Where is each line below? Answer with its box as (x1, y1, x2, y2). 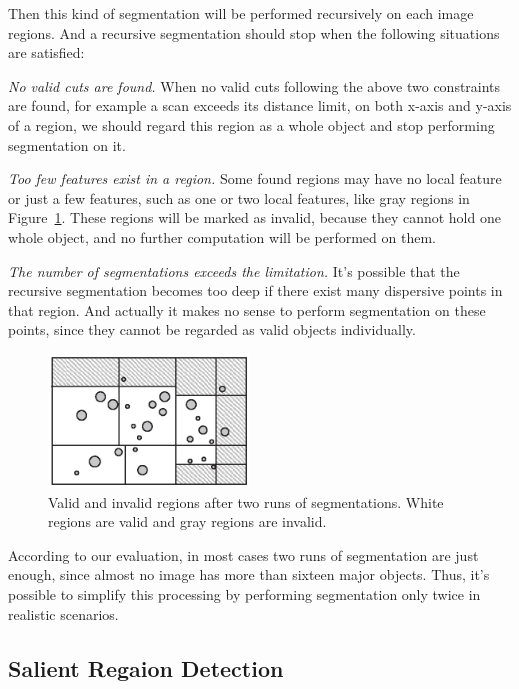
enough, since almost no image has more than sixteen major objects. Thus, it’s (8, 564, 490, 585)
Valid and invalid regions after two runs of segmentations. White (48, 491, 444, 512)
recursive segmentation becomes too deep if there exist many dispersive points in (8, 280, 503, 301)
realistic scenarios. (8, 603, 119, 624)
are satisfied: (8, 42, 85, 63)
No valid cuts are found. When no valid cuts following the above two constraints (8, 75, 501, 96)
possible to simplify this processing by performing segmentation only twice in (8, 584, 481, 604)
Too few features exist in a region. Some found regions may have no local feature (8, 168, 502, 189)
